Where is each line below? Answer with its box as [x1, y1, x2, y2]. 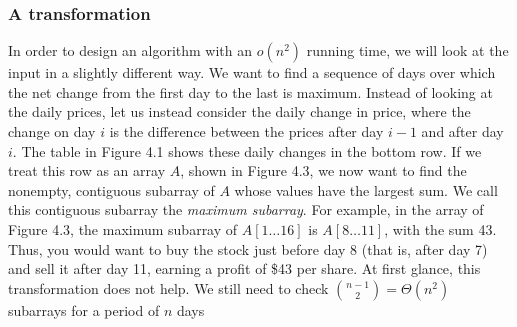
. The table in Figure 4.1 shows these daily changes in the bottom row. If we [12, 140, 482, 161]
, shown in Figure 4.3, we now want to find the [180, 160, 467, 181]
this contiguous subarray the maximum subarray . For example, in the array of [8, 199, 484, 220]
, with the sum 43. [384, 218, 497, 239]
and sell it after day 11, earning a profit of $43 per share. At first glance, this [8, 258, 481, 279]
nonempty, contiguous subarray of [8, 179, 215, 200]
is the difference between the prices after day [109, 121, 384, 141]
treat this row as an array [8, 160, 166, 181]
